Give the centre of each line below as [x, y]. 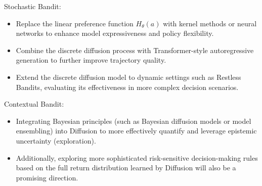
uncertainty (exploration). [56, 140]
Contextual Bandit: [34, 104]
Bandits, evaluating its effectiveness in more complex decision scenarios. [127, 87]
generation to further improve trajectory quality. [91, 60]
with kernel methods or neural [210, 23]
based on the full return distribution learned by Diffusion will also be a [126, 168]
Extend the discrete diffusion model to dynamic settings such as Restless [128, 77]
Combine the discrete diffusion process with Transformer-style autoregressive [135, 50]
